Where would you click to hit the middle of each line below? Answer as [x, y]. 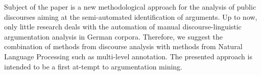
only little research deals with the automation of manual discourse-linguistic [123, 27]
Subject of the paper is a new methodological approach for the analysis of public [130, 7]
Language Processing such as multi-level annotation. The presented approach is [128, 56]
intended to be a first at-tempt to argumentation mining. [93, 66]
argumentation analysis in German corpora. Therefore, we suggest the [114, 36]
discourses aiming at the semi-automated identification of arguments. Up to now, [131, 16]
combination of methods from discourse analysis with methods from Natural [123, 46]
